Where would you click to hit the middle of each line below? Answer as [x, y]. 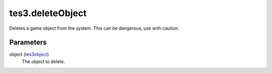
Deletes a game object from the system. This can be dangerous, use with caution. [94, 28]
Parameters [28, 43]
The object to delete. [44, 61]
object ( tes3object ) [29, 54]
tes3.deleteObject [48, 13]
